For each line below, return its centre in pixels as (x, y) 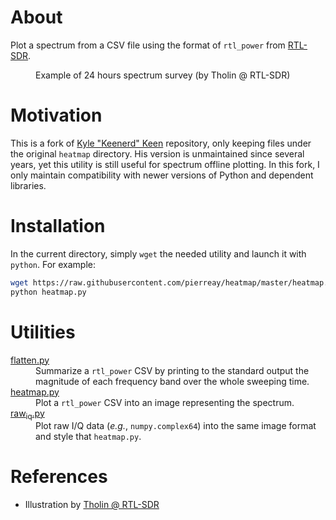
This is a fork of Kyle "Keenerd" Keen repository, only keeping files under (161, 143)
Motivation (56, 115)
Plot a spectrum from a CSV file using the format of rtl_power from (148, 45)
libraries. (28, 185)
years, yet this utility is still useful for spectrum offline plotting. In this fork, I (165, 164)
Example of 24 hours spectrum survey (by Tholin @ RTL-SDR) (163, 75)
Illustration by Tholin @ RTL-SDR (92, 505)
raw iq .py (27, 414)
